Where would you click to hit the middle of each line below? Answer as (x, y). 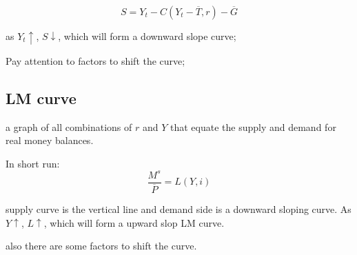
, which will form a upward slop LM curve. (134, 222)
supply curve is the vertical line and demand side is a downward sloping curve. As (178, 208)
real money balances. (50, 140)
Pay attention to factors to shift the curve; (95, 60)
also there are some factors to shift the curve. (101, 246)
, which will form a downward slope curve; (147, 36)
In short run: (33, 163)
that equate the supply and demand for (253, 126)
